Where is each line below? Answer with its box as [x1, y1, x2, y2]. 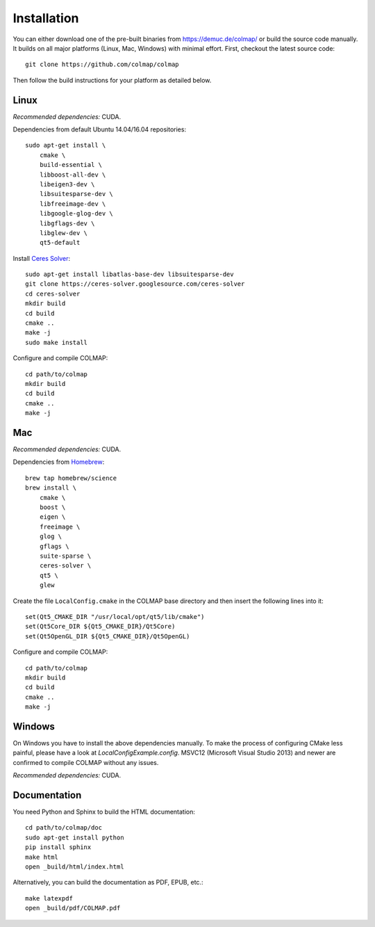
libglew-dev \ [39, 229, 88, 236]
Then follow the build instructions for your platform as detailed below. [12, 76, 212, 84]
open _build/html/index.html [25, 863, 124, 871]
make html [25, 853, 58, 861]
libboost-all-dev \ [39, 170, 106, 179]
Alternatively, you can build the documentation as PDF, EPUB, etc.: [12, 878, 203, 887]
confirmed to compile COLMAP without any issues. [12, 758, 159, 766]
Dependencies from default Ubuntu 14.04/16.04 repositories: [12, 125, 187, 134]
